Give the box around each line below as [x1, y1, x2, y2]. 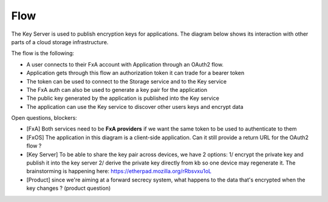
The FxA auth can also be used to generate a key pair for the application [26, 86, 208, 93]
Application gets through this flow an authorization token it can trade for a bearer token [26, 70, 245, 77]
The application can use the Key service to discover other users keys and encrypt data [26, 103, 244, 110]
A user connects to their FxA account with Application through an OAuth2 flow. [26, 60, 224, 68]
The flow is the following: [11, 50, 75, 57]
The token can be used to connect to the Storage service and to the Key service [26, 77, 227, 85]
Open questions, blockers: [11, 114, 77, 122]
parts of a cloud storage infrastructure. [11, 38, 109, 45]
